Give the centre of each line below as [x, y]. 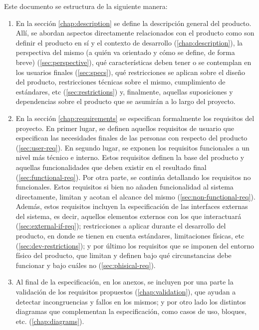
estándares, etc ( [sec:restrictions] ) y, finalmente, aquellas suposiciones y [124, 91]
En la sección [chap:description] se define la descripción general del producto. [133, 23]
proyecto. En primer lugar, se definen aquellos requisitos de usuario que [125, 128]
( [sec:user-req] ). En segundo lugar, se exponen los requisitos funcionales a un [132, 147]
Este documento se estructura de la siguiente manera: [86, 6]
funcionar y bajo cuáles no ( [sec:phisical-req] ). [86, 265]
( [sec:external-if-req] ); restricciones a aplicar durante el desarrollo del [121, 226]
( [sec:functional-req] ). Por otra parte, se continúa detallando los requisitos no [133, 177]
